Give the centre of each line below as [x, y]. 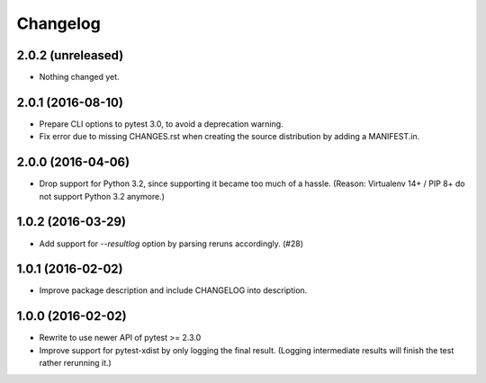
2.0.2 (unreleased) [70, 55]
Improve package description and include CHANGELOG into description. [173, 290]
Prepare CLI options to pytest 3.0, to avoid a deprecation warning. [161, 124]
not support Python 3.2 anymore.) [102, 196]
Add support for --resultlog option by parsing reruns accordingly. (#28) [171, 244]
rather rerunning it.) [75, 363]
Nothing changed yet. [80, 77]
